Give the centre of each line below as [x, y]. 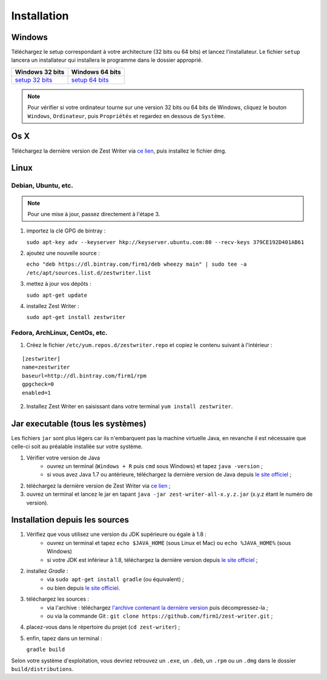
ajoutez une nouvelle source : [63, 253]
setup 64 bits [90, 80]
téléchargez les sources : [58, 599]
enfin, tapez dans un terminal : [64, 638]
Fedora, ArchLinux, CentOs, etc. [59, 333]
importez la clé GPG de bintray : [66, 231]
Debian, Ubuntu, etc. [42, 186]
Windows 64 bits [96, 71]
